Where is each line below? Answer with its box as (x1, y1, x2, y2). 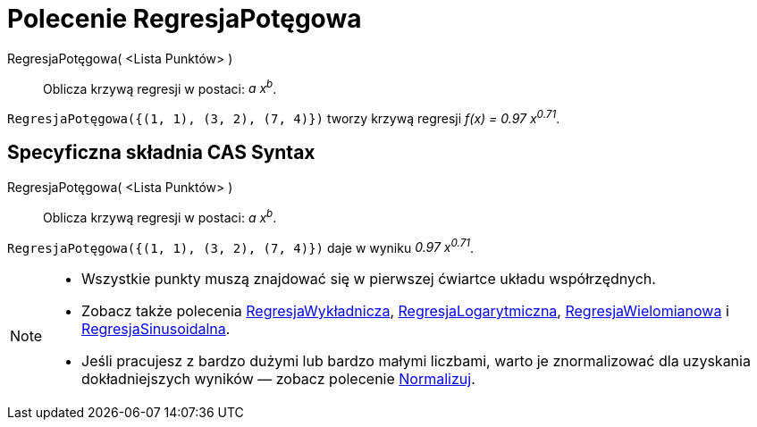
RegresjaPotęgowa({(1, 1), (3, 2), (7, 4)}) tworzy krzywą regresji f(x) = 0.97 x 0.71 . (7, 108, 560, 127)
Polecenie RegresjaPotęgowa (7, 4, 362, 34)
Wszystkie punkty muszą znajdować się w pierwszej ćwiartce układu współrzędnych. (81, 270, 656, 289)
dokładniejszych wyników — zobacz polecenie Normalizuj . (81, 370, 475, 389)
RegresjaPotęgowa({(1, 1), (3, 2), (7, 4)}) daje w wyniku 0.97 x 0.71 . (7, 237, 475, 255)
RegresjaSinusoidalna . (81, 320, 231, 339)
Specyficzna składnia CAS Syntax (7, 141, 315, 164)
